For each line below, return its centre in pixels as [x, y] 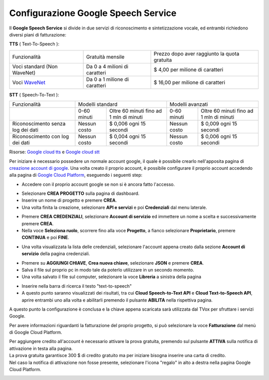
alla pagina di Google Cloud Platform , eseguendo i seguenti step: [76, 175]
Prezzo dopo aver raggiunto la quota [197, 53]
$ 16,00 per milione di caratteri [189, 82]
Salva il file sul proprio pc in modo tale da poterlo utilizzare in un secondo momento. [108, 270]
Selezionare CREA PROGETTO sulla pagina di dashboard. [80, 193]
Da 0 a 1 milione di [108, 79]
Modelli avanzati [189, 104]
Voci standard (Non [35, 66]
